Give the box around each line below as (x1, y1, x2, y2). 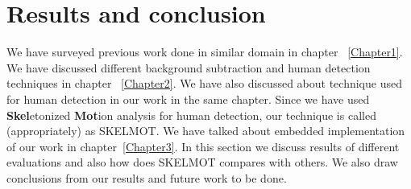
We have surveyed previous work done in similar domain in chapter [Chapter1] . (6, 43, 403, 60)
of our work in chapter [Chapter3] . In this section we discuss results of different (6, 138, 400, 154)
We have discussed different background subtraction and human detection (6, 59, 371, 76)
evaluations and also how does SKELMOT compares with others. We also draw (6, 154, 398, 171)
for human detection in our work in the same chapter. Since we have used (6, 90, 370, 107)
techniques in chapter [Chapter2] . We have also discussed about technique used (6, 75, 402, 92)
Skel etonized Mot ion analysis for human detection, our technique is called (6, 106, 376, 123)
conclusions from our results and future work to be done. (6, 169, 287, 186)
